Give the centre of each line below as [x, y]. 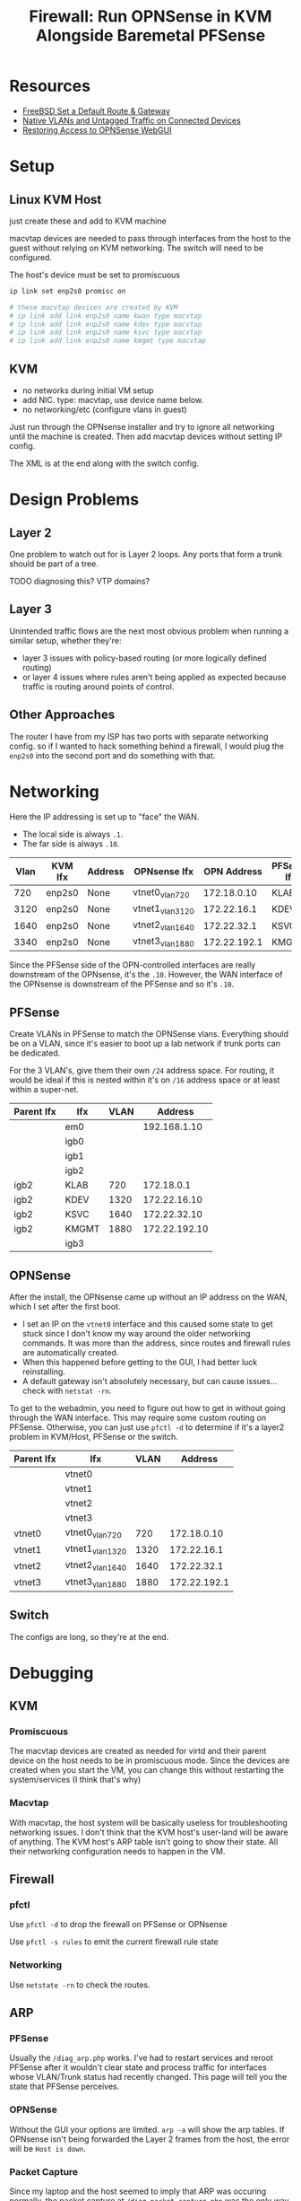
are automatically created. [70, 1352]
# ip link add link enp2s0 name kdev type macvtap [106, 324]
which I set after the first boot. [65, 1306]
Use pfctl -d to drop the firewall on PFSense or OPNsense [118, 1925]
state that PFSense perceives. [64, 2087]
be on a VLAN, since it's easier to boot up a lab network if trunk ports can [145, 1044]
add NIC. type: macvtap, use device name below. [113, 400]
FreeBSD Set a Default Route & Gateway [96, 110]
